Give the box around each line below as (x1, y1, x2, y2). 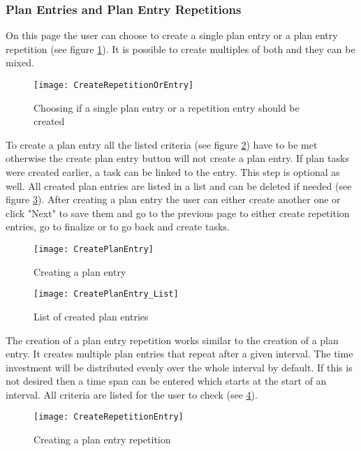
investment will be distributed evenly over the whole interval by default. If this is (6, 360, 353, 374)
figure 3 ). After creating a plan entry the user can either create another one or (6, 192, 341, 207)
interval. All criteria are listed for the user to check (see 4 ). (6, 387, 258, 401)
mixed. (6, 55, 34, 70)
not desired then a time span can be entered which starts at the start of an (6, 374, 327, 388)
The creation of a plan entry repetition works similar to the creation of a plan (6, 332, 339, 347)
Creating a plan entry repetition (34, 432, 171, 447)
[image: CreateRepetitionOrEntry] (34, 80, 194, 90)
